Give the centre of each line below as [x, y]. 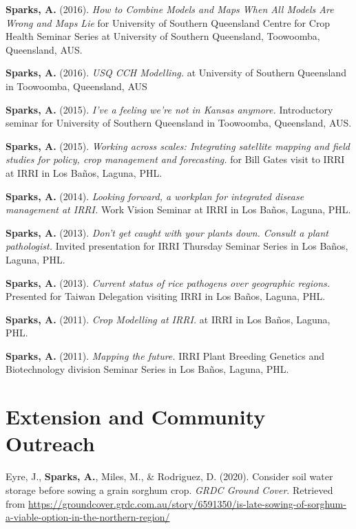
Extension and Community [136, 417]
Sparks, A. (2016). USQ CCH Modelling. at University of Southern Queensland [176, 73]
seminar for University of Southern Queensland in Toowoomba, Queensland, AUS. [179, 123]
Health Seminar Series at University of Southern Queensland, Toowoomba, [163, 36]
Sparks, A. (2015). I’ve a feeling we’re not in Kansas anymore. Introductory [169, 109]
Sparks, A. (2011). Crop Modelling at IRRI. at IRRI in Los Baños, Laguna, [168, 319]
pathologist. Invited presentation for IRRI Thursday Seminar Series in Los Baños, [177, 246]
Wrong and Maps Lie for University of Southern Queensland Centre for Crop [168, 22]
